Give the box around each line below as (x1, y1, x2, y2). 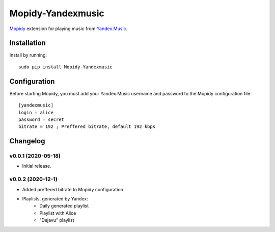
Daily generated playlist (39, 203, 89, 209)
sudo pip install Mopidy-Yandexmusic (18, 64, 113, 70)
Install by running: (9, 52, 47, 58)
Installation (9, 39, 46, 47)
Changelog (9, 137, 45, 145)
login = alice (18, 110, 53, 115)
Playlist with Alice (39, 210, 76, 216)
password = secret (18, 116, 65, 122)
